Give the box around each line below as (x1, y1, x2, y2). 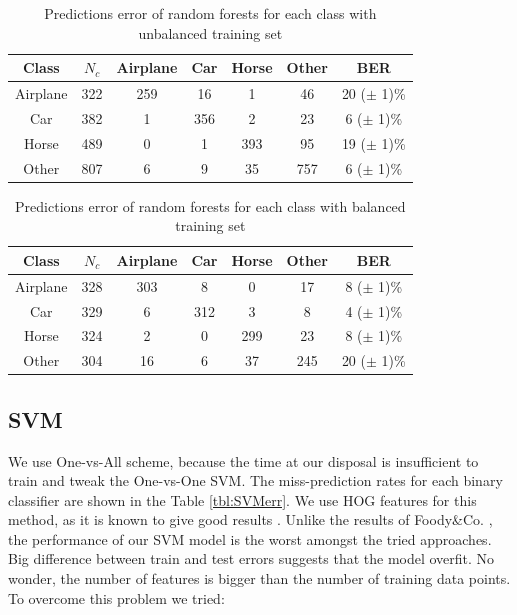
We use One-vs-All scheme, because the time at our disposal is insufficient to (8, 450, 479, 471)
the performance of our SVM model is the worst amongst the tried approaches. (8, 528, 492, 549)
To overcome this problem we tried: (8, 587, 225, 608)
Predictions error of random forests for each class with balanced (15, 195, 406, 216)
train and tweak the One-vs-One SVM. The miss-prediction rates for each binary (8, 470, 503, 491)
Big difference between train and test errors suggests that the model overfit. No (8, 548, 495, 569)
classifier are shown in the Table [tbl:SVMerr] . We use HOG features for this (8, 489, 477, 510)
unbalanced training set (138, 22, 283, 43)
